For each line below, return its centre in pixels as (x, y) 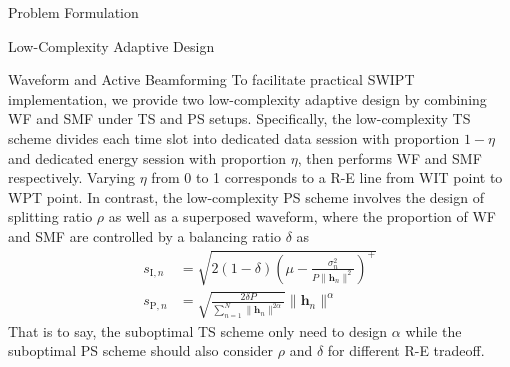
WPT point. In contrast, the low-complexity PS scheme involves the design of (246, 196)
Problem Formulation (73, 12)
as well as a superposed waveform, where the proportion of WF (302, 216)
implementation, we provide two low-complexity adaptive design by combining (247, 98)
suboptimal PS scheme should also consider (141, 350)
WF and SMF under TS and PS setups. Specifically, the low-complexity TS (239, 118)
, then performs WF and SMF (389, 157)
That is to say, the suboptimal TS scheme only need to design (198, 330)
